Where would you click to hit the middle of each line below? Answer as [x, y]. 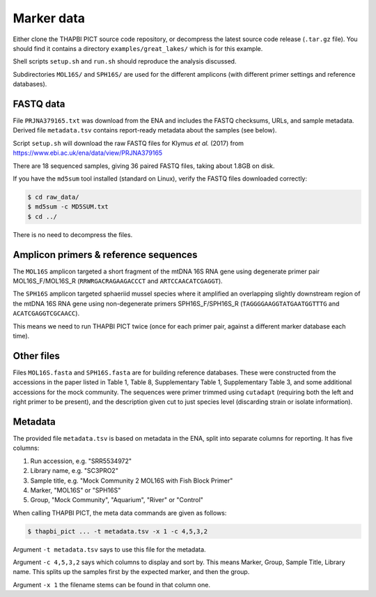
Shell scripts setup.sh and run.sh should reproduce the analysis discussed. [125, 61]
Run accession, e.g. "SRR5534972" [81, 461]
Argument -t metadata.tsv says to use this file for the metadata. [109, 549]
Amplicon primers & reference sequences [105, 255]
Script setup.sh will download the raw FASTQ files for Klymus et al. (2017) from [128, 143]
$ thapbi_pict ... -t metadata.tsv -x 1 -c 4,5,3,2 [118, 531]
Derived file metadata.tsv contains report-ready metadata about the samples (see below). [145, 130]
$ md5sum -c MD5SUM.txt [68, 207]
